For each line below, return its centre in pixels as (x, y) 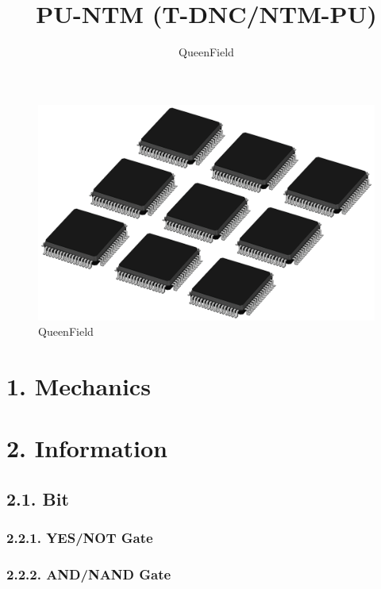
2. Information (87, 448)
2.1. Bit (38, 498)
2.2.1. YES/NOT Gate (80, 538)
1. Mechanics (79, 385)
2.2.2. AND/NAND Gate (89, 574)
